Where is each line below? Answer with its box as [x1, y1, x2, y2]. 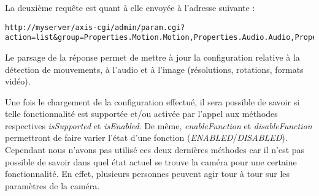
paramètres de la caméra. [5, 179, 100, 192]
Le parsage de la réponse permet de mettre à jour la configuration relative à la [5, 50, 300, 63]
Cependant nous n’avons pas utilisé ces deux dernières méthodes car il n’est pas [5, 143, 305, 156]
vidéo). [5, 75, 31, 88]
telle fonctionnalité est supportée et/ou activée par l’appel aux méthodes [5, 107, 278, 120]
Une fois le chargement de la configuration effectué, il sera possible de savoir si [5, 95, 300, 108]
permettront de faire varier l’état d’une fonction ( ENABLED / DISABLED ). [5, 131, 288, 144]
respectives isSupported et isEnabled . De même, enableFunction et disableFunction [5, 119, 312, 132]
